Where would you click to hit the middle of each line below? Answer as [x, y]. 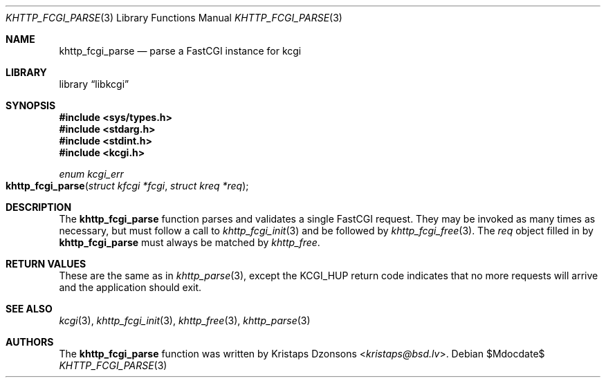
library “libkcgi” [94, 84]
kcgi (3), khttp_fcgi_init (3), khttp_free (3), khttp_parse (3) [185, 320]
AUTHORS [30, 342]
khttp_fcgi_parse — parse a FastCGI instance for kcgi [180, 51]
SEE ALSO [29, 309]
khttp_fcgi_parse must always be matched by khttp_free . [190, 242]
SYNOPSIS [31, 105]
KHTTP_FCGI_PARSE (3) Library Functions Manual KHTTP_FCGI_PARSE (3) [174, 18]
